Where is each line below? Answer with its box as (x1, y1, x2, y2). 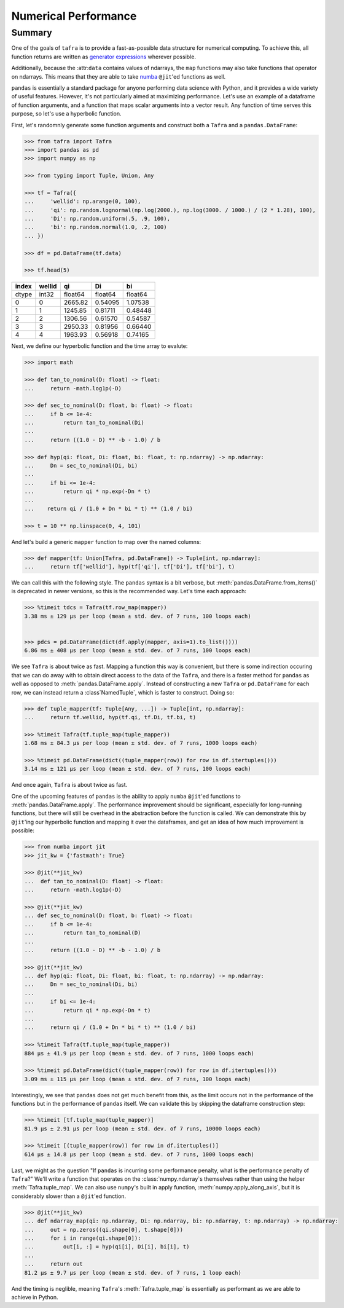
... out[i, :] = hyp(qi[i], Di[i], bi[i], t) (24, 1243, 190, 1250)
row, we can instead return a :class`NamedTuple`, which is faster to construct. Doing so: (11, 688, 235, 696)
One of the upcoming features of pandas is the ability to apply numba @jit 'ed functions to (11, 792, 241, 800)
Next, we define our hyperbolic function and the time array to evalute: (11, 342, 188, 350)
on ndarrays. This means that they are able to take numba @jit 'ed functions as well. (11, 73, 226, 80)
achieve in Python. (11, 1293, 58, 1301)
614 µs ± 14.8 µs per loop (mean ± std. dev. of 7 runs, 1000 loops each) (24, 1151, 255, 1158)
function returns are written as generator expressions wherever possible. (11, 53, 197, 60)
